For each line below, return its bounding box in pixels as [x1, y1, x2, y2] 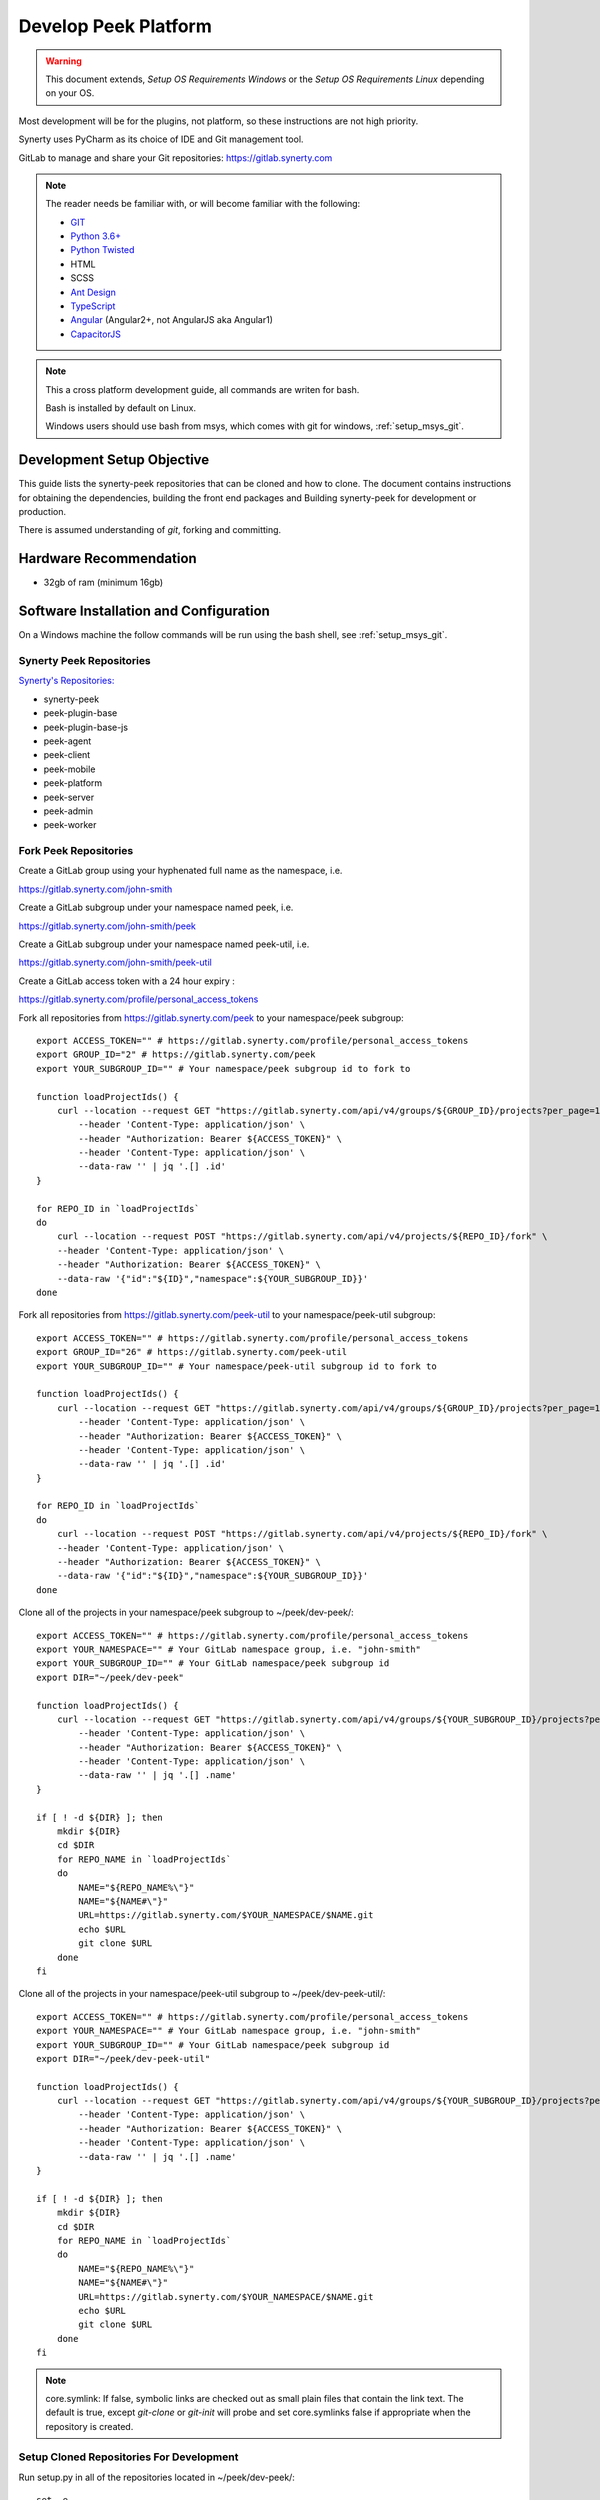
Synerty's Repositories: [18, 675, 115, 687]
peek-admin [43, 805, 94, 817]
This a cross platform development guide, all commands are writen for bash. [45, 383, 360, 395]
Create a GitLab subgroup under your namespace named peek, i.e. [18, 901, 294, 914]
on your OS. [45, 87, 95, 99]
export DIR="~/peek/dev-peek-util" [36, 2053, 211, 2064]
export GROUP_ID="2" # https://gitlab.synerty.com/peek [36, 1049, 316, 1060]
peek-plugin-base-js [43, 721, 129, 733]
